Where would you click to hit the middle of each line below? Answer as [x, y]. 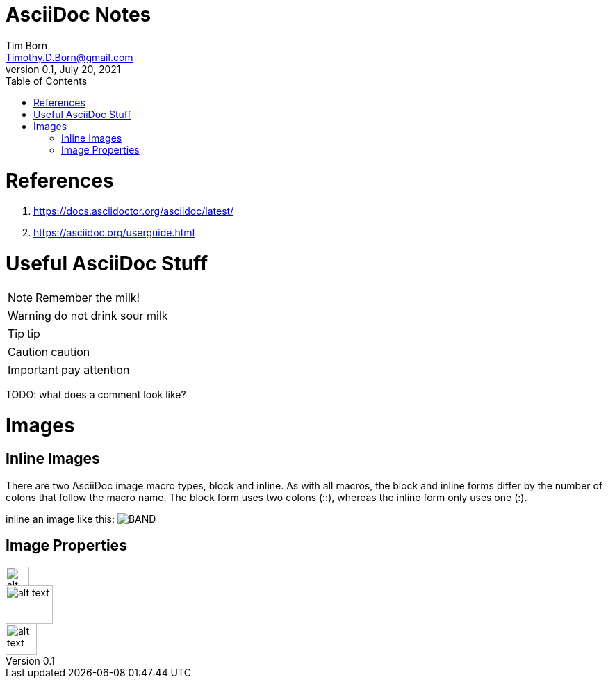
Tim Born [26, 45]
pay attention [95, 369]
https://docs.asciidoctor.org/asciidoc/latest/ [134, 211]
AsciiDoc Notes [79, 15]
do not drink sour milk [111, 315]
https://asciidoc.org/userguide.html [114, 233]
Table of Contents [47, 81]
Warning [30, 315]
